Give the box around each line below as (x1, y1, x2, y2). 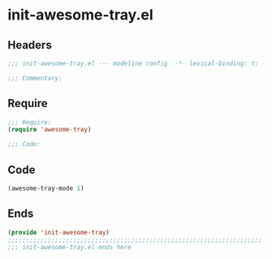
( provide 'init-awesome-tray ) (7, 228, 110, 236)
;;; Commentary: (7, 74, 63, 82)
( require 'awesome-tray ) (7, 126, 92, 134)
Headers (7, 38, 52, 52)
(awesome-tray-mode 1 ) (7, 184, 84, 192)
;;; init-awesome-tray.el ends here (7, 244, 132, 252)
